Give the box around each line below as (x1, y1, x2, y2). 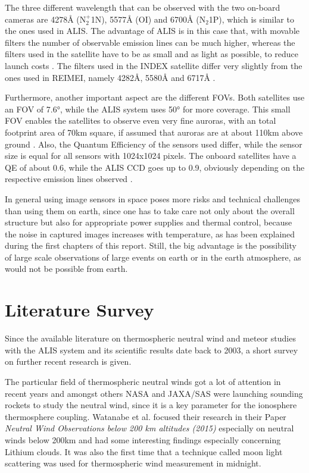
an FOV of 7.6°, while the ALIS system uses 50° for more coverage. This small (5, 102, 291, 115)
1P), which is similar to (208, 12, 294, 25)
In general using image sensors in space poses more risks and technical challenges (5, 192, 300, 205)
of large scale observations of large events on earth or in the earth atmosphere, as (5, 250, 301, 263)
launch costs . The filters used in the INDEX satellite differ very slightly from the (5, 59, 302, 71)
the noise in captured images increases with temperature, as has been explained (5, 227, 295, 240)
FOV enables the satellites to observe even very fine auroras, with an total (5, 114, 276, 127)
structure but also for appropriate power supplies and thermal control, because (5, 216, 292, 228)
